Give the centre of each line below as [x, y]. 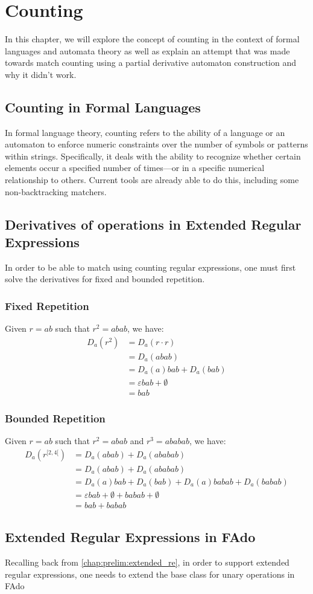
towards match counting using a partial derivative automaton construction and [151, 63]
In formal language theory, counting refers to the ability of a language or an [145, 132]
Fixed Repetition [47, 305]
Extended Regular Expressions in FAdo [130, 537]
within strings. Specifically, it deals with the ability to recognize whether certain [153, 156]
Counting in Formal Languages [103, 107]
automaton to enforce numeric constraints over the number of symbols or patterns [156, 144]
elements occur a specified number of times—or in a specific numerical [135, 168]
